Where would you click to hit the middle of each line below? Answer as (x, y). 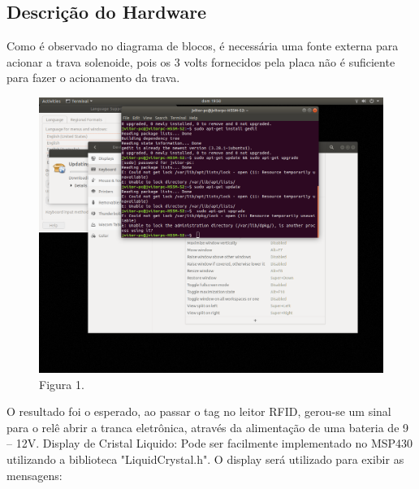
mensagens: (35, 475)
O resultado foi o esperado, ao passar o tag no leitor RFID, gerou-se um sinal (199, 411)
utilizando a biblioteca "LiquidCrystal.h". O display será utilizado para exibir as (205, 459)
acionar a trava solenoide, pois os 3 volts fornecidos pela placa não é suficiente (201, 61)
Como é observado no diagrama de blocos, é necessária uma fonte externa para (203, 46)
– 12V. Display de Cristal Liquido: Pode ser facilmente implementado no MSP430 (210, 443)
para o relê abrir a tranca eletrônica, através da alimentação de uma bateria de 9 (208, 427)
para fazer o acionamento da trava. (93, 78)
